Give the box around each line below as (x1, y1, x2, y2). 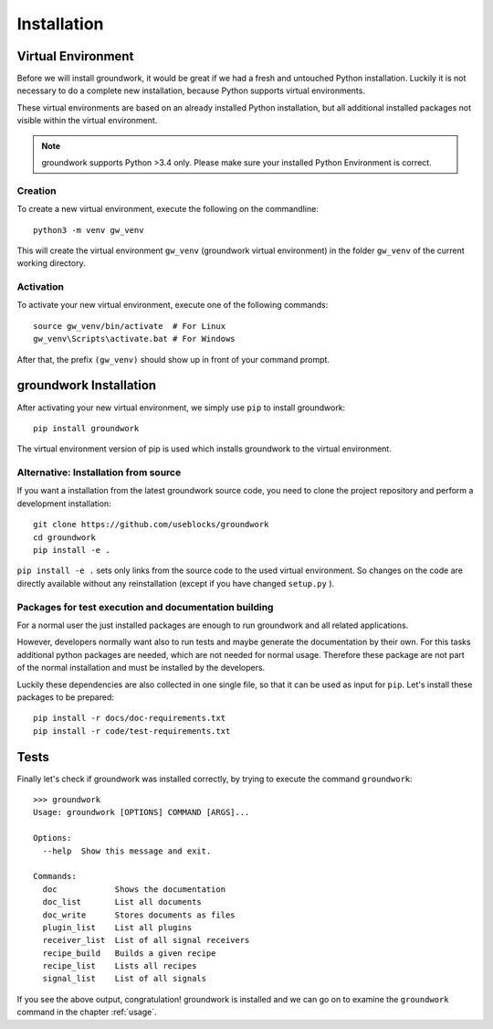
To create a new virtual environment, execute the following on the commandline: (16, 204, 319, 215)
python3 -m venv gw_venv (33, 225, 144, 235)
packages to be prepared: (16, 691, 114, 703)
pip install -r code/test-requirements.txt (33, 726, 231, 736)
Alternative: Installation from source (16, 466, 182, 479)
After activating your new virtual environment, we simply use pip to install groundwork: (16, 402, 346, 413)
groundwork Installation (16, 377, 157, 393)
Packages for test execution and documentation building (16, 600, 274, 613)
